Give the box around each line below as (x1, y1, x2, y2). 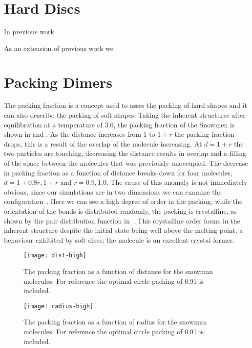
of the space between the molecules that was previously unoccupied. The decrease (4, 158, 248, 168)
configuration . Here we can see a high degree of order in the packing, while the (4, 196, 243, 206)
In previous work (4, 26, 54, 37)
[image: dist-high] (23, 252, 86, 259)
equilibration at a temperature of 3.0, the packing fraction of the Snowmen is (4, 119, 235, 129)
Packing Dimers (4, 72, 113, 92)
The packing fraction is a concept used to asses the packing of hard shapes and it (4, 100, 247, 110)
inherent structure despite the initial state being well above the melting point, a (4, 225, 243, 235)
